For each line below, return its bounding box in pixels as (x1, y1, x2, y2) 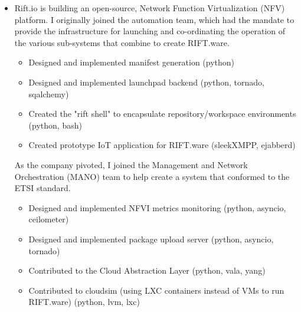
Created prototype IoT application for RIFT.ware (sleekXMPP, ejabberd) (28, 139, 296, 151)
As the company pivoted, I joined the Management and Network (14, 158, 248, 170)
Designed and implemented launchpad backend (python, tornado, (28, 75, 264, 88)
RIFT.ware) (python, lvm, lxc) (28, 295, 140, 308)
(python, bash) (28, 119, 82, 131)
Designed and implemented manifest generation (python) (28, 56, 235, 68)
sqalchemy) (28, 87, 69, 100)
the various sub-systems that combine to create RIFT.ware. (14, 36, 230, 48)
